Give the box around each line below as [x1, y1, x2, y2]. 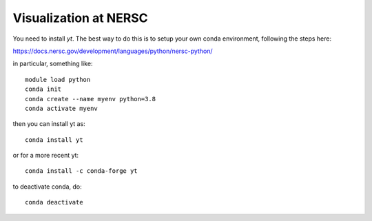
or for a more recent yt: [12, 151, 79, 160]
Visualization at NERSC [12, 10, 148, 25]
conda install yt [25, 136, 83, 144]
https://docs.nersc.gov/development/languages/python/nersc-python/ [12, 47, 213, 55]
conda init [25, 85, 62, 93]
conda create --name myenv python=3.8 [25, 95, 156, 103]
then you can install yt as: [12, 120, 85, 128]
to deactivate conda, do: [12, 182, 82, 191]
